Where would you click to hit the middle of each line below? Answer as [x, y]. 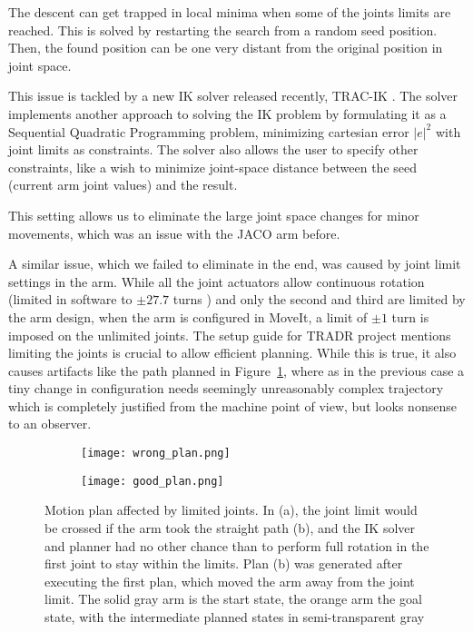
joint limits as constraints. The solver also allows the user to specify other [213, 149]
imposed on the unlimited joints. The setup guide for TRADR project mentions [230, 335]
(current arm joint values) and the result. [123, 185]
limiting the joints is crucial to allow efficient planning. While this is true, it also [232, 353]
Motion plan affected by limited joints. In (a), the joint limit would [231, 510]
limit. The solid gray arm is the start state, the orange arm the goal [233, 599]
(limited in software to [70, 299]
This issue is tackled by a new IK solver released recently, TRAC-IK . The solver [233, 96]
